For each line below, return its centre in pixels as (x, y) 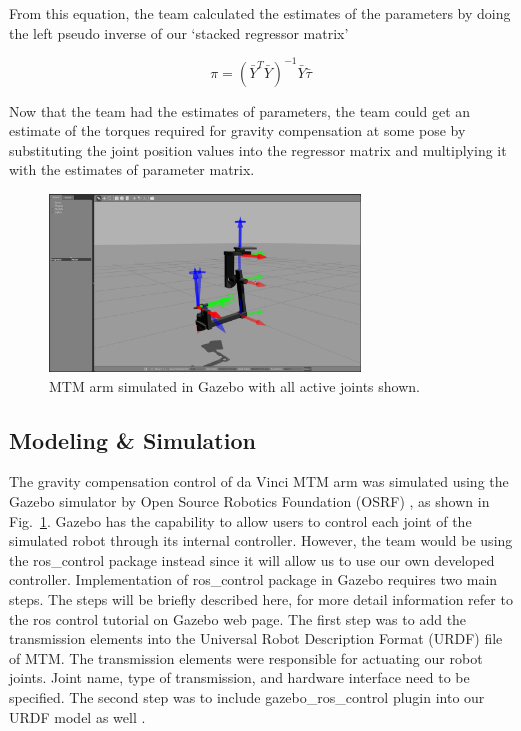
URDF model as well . (77, 716)
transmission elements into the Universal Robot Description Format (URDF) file (256, 638)
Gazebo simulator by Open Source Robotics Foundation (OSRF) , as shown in (249, 500)
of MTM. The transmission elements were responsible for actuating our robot (246, 657)
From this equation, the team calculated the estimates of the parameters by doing (260, 13)
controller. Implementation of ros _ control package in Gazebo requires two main (253, 579)
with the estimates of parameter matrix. (132, 169)
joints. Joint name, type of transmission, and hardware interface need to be (239, 677)
